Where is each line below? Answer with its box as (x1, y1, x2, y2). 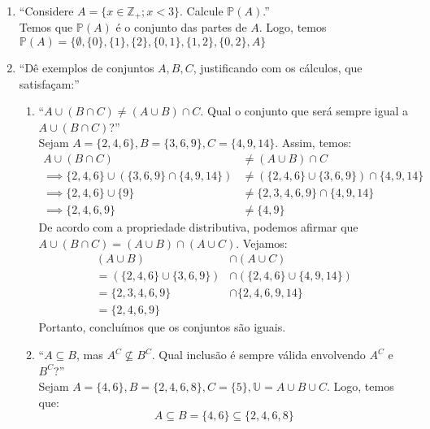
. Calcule (180, 2, 224, 19)
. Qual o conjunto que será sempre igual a (200, 102, 409, 119)
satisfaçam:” (19, 75, 80, 92)
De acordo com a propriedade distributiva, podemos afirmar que (38, 219, 358, 236)
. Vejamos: (236, 234, 288, 251)
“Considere (19, 2, 74, 19)
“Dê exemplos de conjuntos (19, 59, 154, 76)
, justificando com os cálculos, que (193, 59, 363, 76)
